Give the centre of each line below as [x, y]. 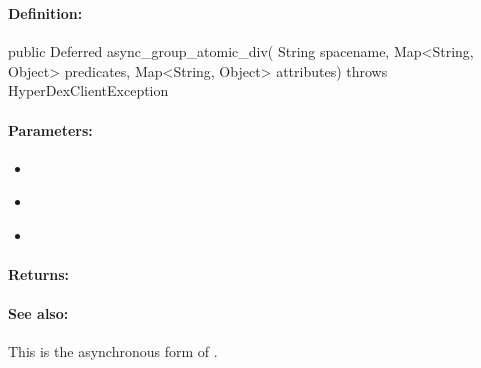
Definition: [45, 12]
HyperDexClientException [88, 90]
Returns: [39, 274]
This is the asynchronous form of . [113, 351]
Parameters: [50, 129]
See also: [38, 313]
